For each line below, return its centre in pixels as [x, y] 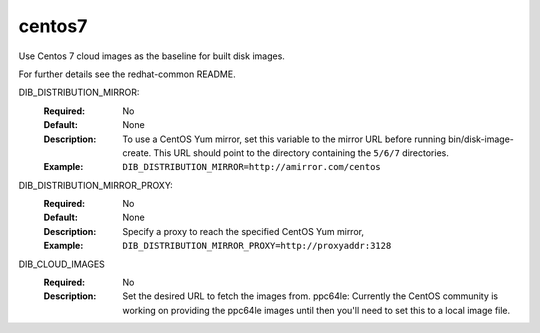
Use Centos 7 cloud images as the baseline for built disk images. [151, 56]
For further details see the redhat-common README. [127, 74]
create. [137, 152]
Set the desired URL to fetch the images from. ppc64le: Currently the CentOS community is [310, 296]
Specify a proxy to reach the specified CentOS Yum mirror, [243, 231]
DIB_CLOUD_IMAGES [61, 264]
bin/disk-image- [481, 139]
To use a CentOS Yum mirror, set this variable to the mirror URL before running [284, 139]
